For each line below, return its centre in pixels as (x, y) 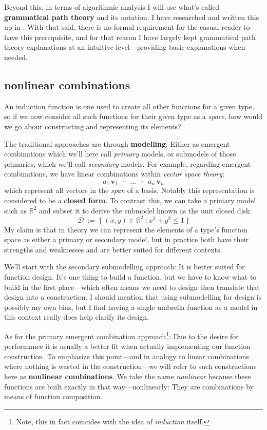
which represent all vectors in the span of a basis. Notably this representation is (129, 190)
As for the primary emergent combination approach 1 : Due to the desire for (121, 335)
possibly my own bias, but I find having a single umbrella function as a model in (131, 307)
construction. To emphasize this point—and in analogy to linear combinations (127, 356)
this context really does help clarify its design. (77, 317)
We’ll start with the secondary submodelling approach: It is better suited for (125, 267)
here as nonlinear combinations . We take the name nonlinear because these (128, 376)
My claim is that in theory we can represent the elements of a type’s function (126, 229)
